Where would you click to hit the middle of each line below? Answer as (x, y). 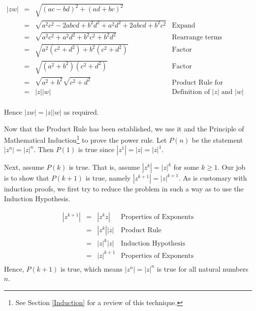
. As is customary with (213, 178)
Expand (184, 25)
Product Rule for (197, 82)
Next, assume (24, 167)
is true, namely (108, 178)
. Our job (231, 167)
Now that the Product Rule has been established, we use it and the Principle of (124, 128)
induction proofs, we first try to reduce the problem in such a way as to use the (124, 189)
